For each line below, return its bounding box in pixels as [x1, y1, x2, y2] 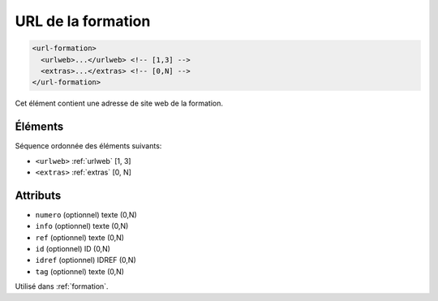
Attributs [15, 188, 62, 202]
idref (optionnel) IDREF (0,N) [35, 256, 137, 265]
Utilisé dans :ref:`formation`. [15, 282, 109, 291]
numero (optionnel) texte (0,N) [35, 209, 137, 219]
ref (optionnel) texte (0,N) [35, 232, 125, 243]
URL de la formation [15, 12, 151, 30]
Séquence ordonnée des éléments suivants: [15, 141, 162, 151]
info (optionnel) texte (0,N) [35, 221, 129, 231]
